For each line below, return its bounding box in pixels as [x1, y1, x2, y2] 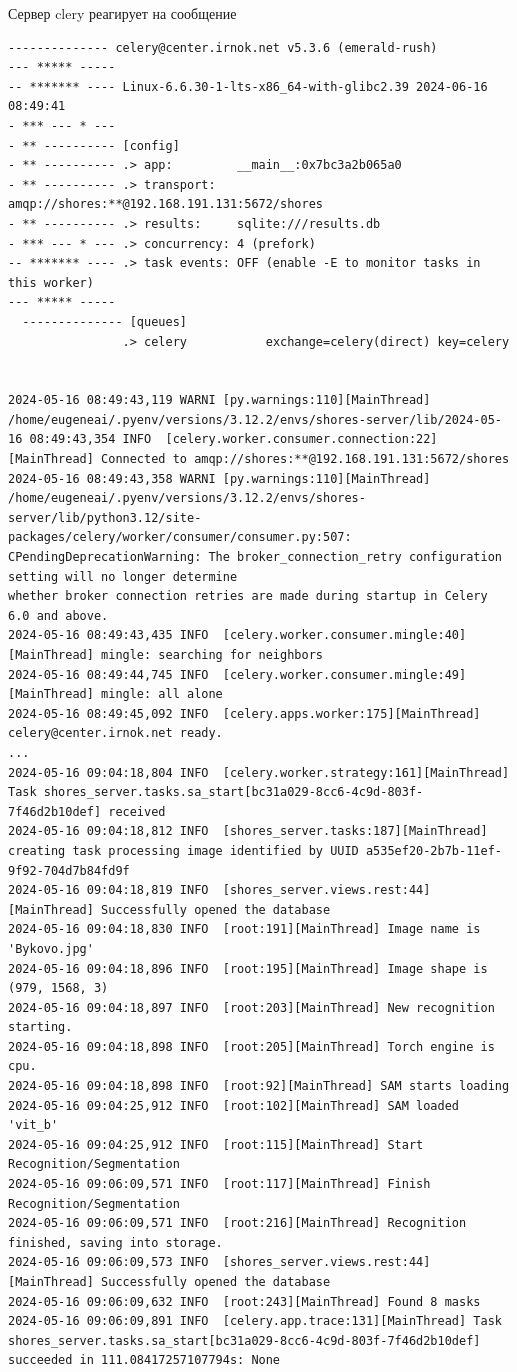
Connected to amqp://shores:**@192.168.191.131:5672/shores [101, 452, 510, 467]
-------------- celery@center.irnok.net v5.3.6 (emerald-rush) [8, 40, 438, 55]
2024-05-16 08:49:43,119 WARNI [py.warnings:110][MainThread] [8, 393, 431, 408]
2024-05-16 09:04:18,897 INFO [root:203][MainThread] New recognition [8, 1000, 495, 1015]
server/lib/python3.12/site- [8, 510, 202, 525]
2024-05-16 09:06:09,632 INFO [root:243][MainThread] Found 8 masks [8, 1294, 481, 1309]
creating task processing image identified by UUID [8, 843, 359, 858]
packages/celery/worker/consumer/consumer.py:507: [8, 530, 352, 545]
